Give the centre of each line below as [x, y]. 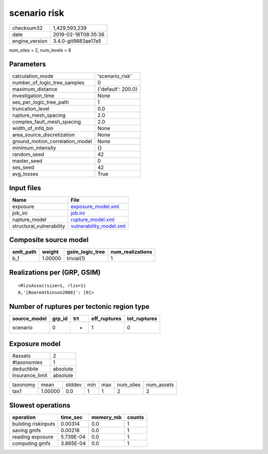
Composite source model [49, 240]
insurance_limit [30, 376]
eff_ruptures [106, 318]
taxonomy [24, 385]
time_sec [72, 417]
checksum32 [28, 28]
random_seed [28, 154]
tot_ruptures [142, 318]
